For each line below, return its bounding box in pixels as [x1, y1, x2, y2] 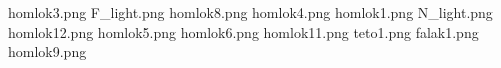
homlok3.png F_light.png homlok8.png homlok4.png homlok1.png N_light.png [8, 2, 493, 22]
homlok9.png [8, 41, 87, 62]
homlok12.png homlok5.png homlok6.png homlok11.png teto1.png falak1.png [8, 21, 479, 42]
